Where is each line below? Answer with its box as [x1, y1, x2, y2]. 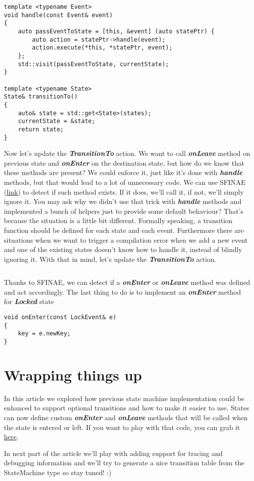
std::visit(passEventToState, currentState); [18, 60, 169, 68]
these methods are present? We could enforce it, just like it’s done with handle [4, 167, 243, 177]
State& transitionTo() [4, 93, 78, 101]
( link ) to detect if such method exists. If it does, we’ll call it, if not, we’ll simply [4, 186, 244, 197]
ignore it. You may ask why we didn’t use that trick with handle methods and [4, 196, 242, 206]
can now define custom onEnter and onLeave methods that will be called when [4, 412, 248, 422]
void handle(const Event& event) [4, 11, 113, 19]
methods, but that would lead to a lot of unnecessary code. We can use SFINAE [4, 177, 246, 187]
